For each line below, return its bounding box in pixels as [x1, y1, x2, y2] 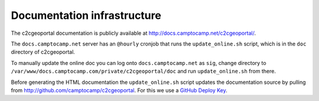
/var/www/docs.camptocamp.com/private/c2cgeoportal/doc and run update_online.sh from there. [11, 68, 276, 75]
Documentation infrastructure [11, 9, 162, 22]
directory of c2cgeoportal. [11, 48, 75, 56]
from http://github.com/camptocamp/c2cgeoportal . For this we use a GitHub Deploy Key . [11, 86, 227, 94]
